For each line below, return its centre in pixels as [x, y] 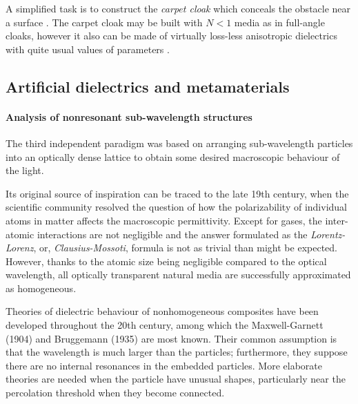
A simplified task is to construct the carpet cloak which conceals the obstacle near [178, 8]
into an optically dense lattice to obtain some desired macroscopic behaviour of [173, 156]
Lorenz [20, 248]
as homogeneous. [41, 288]
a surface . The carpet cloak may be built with [104, 22]
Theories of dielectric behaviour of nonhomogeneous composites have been [162, 311]
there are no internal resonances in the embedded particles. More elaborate [164, 365]
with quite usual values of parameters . [88, 49]
